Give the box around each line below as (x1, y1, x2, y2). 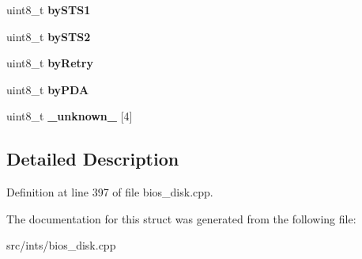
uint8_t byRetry (6, 55, 93, 71)
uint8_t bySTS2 (6, 28, 91, 44)
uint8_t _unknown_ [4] (6, 108, 133, 124)
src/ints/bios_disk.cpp (6, 237, 116, 253)
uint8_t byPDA (6, 81, 89, 97)
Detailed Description (6, 147, 179, 171)
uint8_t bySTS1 (6, 2, 91, 17)
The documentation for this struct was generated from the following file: (6, 210, 356, 227)
